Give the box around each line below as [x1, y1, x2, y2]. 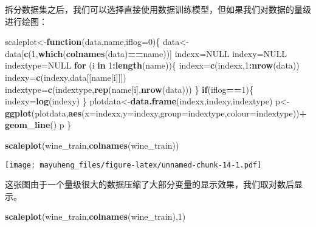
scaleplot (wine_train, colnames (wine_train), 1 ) [5, 210, 186, 223]
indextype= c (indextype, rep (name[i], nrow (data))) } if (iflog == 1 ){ [5, 83, 254, 95]
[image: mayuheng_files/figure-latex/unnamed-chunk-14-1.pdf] [5, 160, 262, 169]
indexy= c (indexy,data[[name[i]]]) [5, 70, 126, 83]
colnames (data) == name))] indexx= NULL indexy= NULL [66, 47, 287, 59]
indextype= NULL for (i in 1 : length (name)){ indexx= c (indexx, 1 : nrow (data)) [5, 59, 300, 72]
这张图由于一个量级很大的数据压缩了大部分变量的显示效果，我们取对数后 [5, 178, 294, 191]
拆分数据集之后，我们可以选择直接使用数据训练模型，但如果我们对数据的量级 [5, 3, 311, 15]
